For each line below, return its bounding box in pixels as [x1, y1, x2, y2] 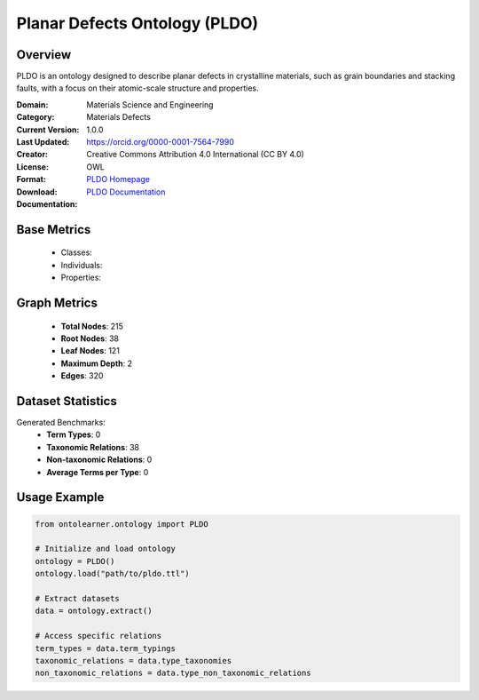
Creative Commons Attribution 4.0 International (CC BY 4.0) [86, 149, 305, 160]
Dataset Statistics [16, 394, 117, 409]
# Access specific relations [35, 631, 162, 641]
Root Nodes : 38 [60, 333, 120, 344]
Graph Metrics [16, 295, 98, 310]
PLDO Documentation [86, 187, 166, 197]
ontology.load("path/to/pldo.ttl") [35, 569, 190, 579]
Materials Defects [86, 112, 151, 123]
